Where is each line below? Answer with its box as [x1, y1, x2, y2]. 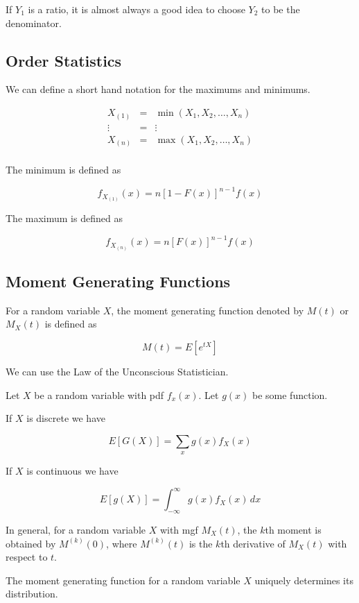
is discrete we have [26, 411, 105, 425]
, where [106, 536, 137, 550]
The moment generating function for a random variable [6, 572, 240, 587]
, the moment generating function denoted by [111, 303, 304, 317]
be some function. [252, 387, 328, 402]
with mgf [159, 523, 198, 536]
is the [189, 536, 213, 550]
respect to [6, 550, 48, 564]
